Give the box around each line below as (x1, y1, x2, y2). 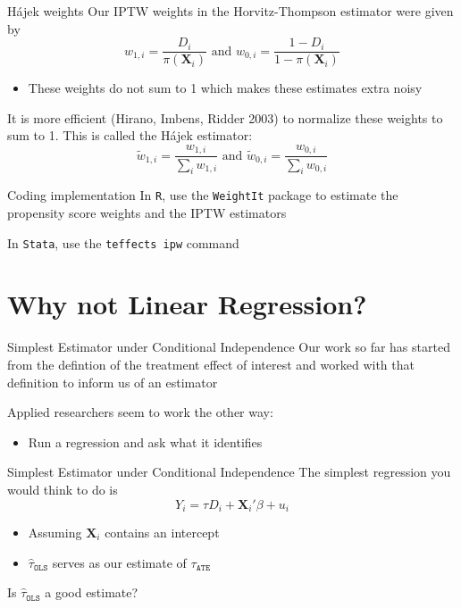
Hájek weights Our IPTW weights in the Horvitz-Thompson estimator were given (7, 2, 454, 20)
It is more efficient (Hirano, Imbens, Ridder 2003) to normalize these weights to (7, 108, 443, 127)
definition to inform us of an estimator (7, 372, 218, 391)
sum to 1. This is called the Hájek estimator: (7, 126, 253, 145)
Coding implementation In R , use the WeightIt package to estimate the (7, 186, 398, 204)
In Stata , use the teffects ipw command (7, 233, 239, 252)
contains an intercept (105, 522, 220, 541)
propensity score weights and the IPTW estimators (7, 203, 287, 221)
